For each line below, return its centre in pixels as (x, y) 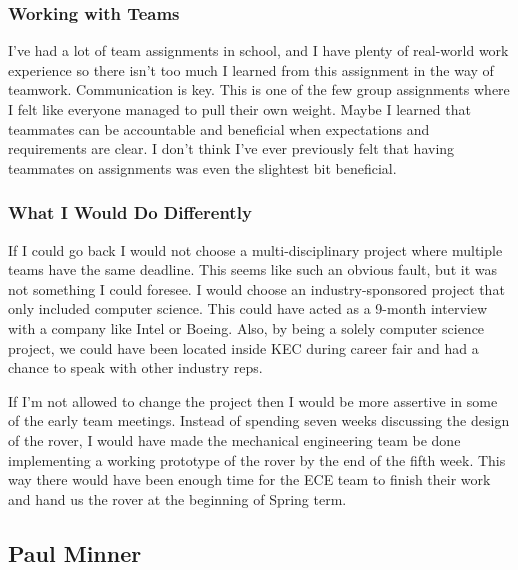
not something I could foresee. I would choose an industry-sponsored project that (256, 288)
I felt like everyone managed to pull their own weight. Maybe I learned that (239, 109)
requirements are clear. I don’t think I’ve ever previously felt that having (231, 148)
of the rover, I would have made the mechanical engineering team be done (234, 439)
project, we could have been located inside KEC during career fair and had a (243, 347)
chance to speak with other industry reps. (135, 367)
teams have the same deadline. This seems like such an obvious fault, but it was (252, 269)
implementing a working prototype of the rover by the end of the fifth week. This (257, 459)
